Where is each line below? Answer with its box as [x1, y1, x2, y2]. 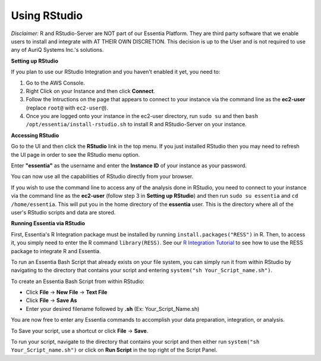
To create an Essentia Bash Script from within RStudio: [11, 278, 145, 285]
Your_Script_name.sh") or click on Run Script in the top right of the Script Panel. [11, 346, 218, 354]
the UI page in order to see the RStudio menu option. [11, 151, 140, 158]
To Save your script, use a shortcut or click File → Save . [11, 327, 149, 334]
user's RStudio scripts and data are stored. [11, 208, 116, 216]
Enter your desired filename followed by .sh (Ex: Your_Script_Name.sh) [26, 305, 200, 312]
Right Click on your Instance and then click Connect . [26, 87, 156, 95]
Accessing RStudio [11, 132, 59, 139]
